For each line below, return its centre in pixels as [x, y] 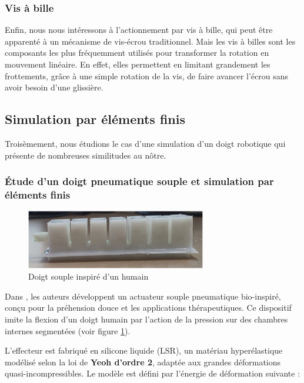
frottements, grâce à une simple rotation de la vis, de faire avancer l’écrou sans [147, 75]
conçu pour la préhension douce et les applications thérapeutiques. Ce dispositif [148, 308]
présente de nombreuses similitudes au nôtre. [86, 155]
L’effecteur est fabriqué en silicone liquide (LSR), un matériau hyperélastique [144, 350]
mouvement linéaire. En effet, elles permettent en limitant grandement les [138, 64]
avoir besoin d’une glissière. [54, 87]
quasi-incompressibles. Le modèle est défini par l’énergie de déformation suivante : [153, 373]
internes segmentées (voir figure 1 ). [68, 330]
